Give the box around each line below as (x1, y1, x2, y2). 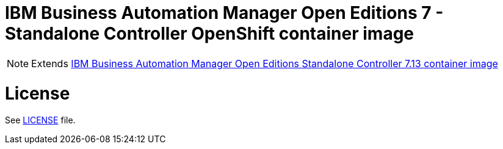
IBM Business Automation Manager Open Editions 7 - (5, 2, 444, 23)
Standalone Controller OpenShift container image (5, 23, 414, 44)
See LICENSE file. (5, 115, 76, 126)
